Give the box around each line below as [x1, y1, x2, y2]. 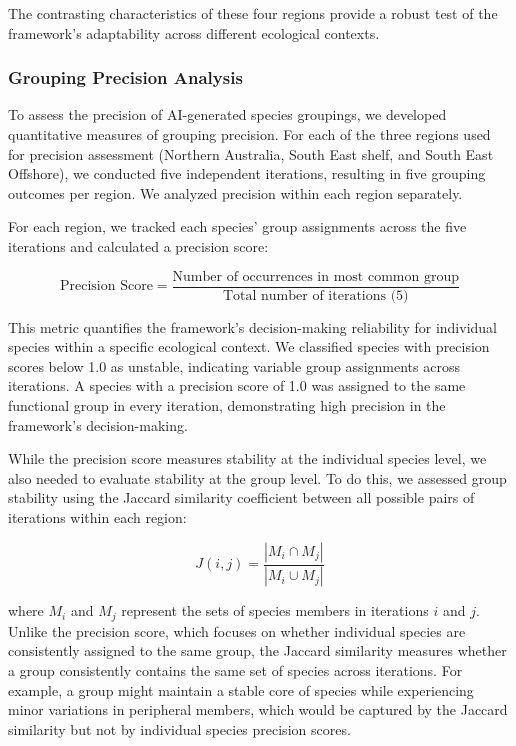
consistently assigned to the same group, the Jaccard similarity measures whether [8, 640, 507, 661]
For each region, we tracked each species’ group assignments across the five [8, 216, 467, 237]
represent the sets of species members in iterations [121, 600, 429, 621]
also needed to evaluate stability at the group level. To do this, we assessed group [8, 467, 507, 488]
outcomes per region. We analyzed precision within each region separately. [8, 182, 463, 203]
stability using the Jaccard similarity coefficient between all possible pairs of [8, 487, 475, 508]
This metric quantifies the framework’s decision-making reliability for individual [8, 316, 497, 337]
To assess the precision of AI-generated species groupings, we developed [8, 104, 447, 125]
